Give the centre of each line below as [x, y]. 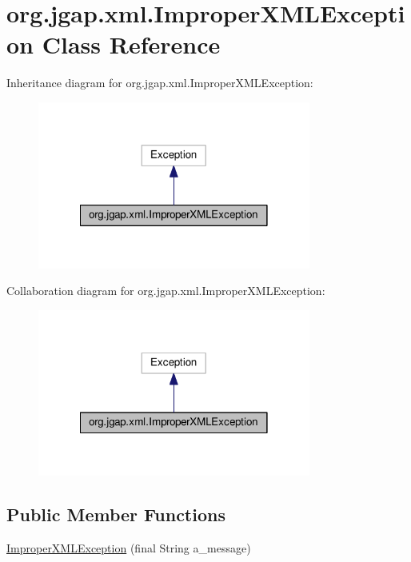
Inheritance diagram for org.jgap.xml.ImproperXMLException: [160, 83]
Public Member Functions [116, 514]
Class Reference [131, 44]
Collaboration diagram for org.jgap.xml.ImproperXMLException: [166, 291]
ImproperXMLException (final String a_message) [129, 548]
